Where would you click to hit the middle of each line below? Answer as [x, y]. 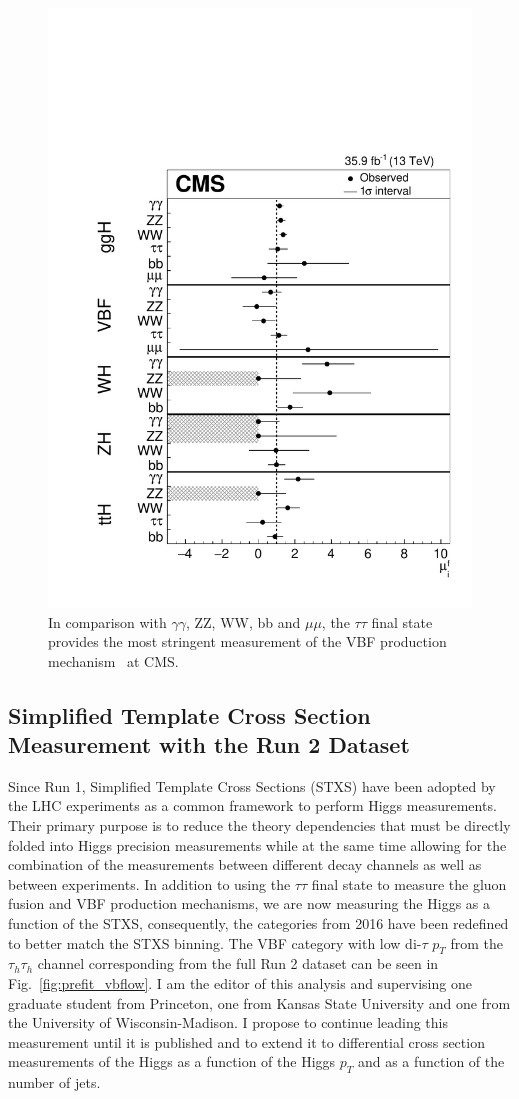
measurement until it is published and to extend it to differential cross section [246, 1041]
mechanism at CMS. [113, 660]
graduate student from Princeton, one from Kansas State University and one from [259, 1002]
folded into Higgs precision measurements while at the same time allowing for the [257, 844]
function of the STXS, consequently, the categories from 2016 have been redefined [258, 923]
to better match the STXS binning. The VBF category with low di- [215, 942]
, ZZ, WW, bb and [243, 621]
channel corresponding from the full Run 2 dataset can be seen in [238, 963]
